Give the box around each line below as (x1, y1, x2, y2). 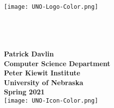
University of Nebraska (4, 77, 83, 87)
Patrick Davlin (4, 49, 54, 59)
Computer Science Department (4, 58, 111, 68)
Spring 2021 (4, 87, 45, 97)
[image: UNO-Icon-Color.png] (4, 97, 98, 104)
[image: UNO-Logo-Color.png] (4, 3, 98, 10)
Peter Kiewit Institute (4, 68, 80, 78)
